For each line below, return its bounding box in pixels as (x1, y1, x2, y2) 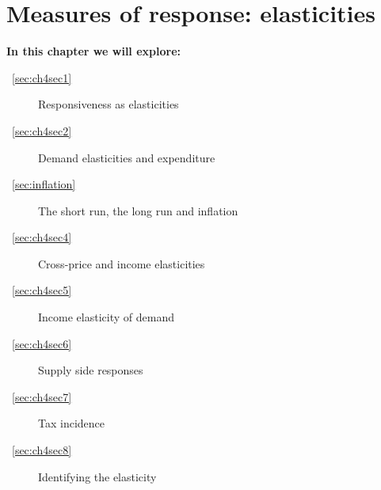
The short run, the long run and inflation (38, 202, 238, 218)
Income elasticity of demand (38, 309, 174, 325)
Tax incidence (38, 415, 105, 431)
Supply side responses (38, 362, 143, 378)
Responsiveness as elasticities (38, 96, 179, 112)
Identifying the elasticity (38, 468, 157, 484)
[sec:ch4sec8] (12, 442, 72, 458)
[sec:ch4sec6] (12, 335, 72, 351)
